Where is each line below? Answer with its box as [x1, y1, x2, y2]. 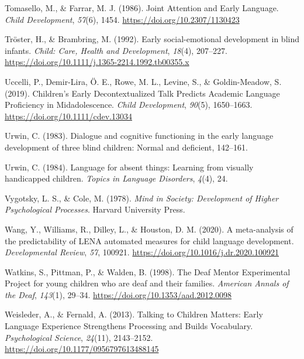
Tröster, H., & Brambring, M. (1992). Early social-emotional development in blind [5, 33, 299, 45]
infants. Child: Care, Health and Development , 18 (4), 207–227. [5, 44, 227, 56]
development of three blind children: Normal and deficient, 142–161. [5, 141, 248, 153]
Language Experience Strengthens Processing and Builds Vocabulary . [5, 320, 253, 332]
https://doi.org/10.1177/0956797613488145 [5, 343, 159, 355]
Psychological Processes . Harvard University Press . [5, 203, 185, 216]
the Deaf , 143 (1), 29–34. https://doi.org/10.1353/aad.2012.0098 [5, 288, 232, 300]
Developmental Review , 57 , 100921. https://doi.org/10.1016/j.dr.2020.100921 [5, 246, 279, 258]
